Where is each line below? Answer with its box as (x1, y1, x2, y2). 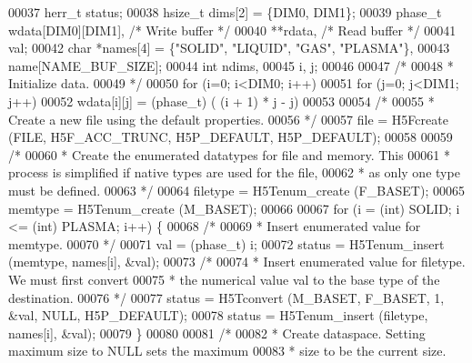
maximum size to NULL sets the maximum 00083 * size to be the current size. (8, 341, 447, 360)
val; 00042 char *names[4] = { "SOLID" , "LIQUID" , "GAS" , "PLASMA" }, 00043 (8, 38, 450, 57)
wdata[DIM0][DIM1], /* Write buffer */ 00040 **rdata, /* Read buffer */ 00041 (8, 20, 457, 39)
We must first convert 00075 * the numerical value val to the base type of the (8, 269, 440, 288)
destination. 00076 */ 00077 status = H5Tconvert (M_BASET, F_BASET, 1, (8, 287, 445, 307)
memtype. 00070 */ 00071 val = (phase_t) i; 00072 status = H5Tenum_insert (8, 234, 445, 253)
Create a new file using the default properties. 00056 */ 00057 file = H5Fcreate (8, 109, 448, 128)
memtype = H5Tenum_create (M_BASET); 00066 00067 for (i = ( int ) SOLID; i (8, 198, 460, 217)
